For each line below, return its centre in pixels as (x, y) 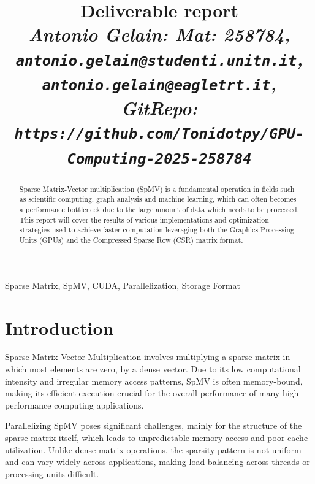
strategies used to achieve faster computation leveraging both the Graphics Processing (157, 230)
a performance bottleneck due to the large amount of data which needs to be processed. (159, 209)
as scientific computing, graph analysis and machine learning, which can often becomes (158, 199)
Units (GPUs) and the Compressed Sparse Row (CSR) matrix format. (131, 240)
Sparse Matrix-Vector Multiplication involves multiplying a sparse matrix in (148, 357)
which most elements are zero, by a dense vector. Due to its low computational (153, 369)
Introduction (59, 327)
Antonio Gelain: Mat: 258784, (159, 34)
